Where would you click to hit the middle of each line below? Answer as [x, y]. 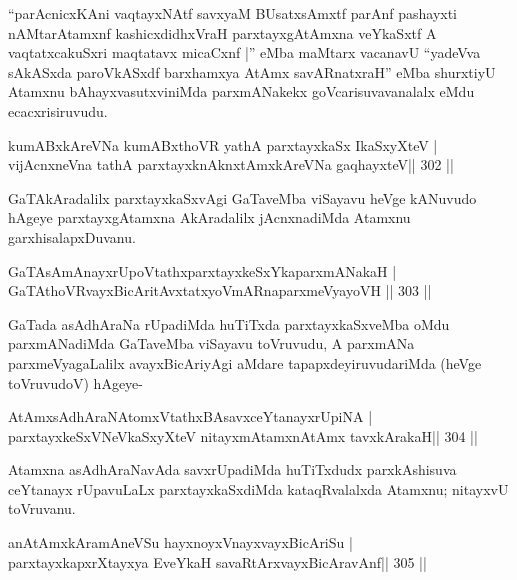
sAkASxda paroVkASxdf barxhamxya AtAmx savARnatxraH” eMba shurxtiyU [252, 71]
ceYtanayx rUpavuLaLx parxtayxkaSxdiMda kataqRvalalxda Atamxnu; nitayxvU [258, 488]
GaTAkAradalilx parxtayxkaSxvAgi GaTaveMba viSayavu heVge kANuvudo [242, 197]
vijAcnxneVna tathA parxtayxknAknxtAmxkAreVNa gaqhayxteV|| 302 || [231, 164]
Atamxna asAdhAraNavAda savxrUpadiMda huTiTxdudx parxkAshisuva [232, 469]
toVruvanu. [42, 508]
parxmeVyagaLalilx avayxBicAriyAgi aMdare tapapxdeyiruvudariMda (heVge [245, 362]
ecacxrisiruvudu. [58, 110]
